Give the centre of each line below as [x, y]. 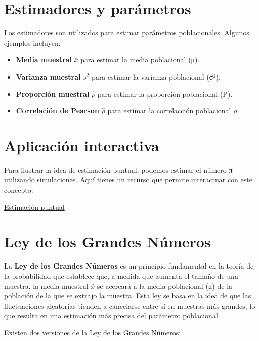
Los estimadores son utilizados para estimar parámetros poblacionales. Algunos [127, 33]
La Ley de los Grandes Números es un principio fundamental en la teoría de [129, 266]
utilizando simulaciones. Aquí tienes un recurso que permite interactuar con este [128, 180]
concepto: [19, 190]
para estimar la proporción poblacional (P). [165, 93]
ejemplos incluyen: [32, 42]
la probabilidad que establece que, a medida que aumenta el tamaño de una [121, 275]
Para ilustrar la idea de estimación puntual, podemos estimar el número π [118, 169]
